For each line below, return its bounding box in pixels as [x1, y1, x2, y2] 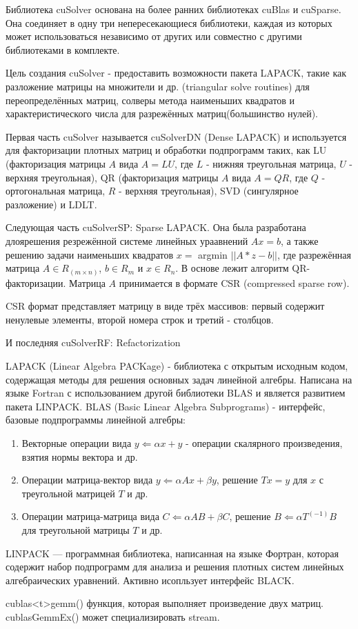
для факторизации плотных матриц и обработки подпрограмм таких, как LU [6, 143, 327, 157]
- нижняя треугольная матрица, [206, 156, 337, 170]
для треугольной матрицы [21, 522, 130, 537]
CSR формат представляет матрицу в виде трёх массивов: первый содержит [6, 299, 325, 313]
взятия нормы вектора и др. [21, 449, 138, 463]
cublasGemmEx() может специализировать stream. [6, 609, 220, 623]
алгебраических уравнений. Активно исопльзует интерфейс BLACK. [6, 572, 295, 587]
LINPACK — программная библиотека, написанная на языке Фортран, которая [6, 546, 339, 560]
